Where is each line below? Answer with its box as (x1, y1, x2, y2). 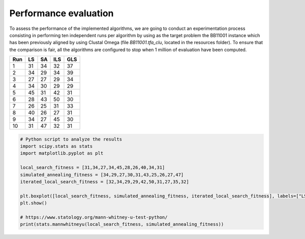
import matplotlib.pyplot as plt (20, 150, 104, 156)
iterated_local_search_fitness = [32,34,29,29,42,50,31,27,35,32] (20, 179, 189, 185)
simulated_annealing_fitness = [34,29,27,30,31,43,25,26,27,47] (20, 172, 184, 178)
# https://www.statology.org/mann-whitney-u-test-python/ (20, 215, 168, 220)
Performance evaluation (9, 8, 114, 19)
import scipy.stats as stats (20, 144, 93, 149)
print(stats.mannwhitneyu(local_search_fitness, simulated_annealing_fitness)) (20, 221, 224, 227)
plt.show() (20, 200, 47, 206)
